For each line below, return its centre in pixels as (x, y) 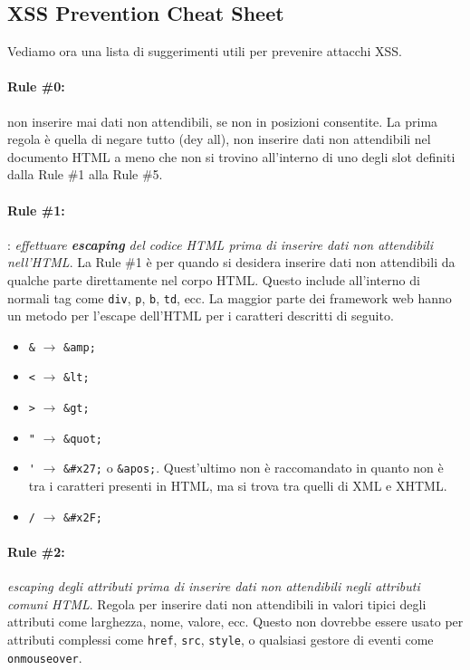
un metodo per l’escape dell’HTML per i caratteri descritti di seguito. (201, 316)
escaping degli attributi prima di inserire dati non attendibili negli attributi (214, 586)
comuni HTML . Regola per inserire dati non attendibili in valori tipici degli (217, 603)
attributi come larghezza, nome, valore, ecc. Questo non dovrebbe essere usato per (235, 622)
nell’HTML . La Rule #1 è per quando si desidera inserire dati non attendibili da (231, 262)
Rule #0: (36, 86)
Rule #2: (36, 551)
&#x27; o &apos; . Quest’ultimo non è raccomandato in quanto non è (254, 468)
